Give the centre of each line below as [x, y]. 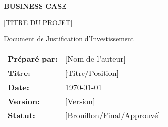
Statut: [21, 115]
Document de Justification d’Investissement [69, 39]
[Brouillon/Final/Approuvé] [113, 115]
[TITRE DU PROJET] [38, 22]
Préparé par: [33, 58]
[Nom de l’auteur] [95, 58]
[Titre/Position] [92, 73]
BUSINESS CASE [35, 6]
